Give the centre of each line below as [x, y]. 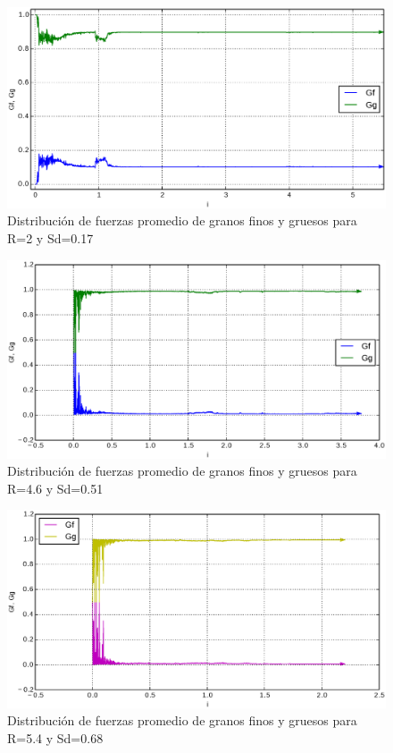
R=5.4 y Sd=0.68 [55, 738]
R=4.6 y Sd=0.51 [55, 488]
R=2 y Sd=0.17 [50, 238]
